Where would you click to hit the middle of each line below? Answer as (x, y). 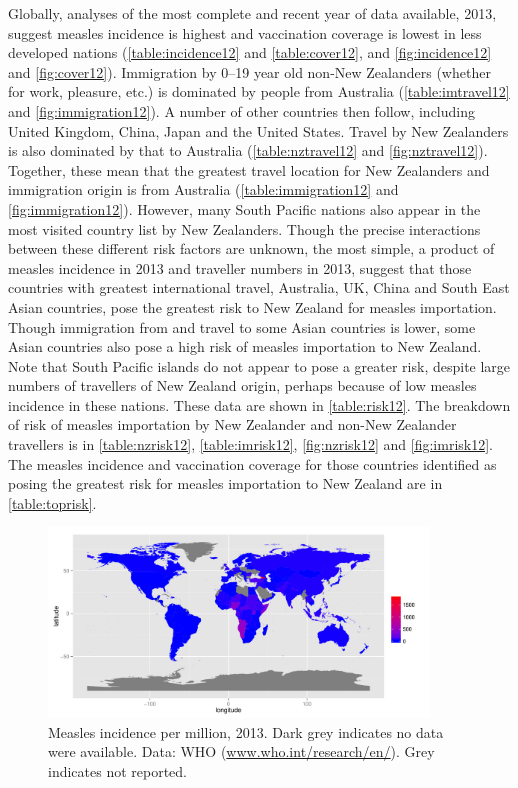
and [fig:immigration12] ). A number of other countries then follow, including (241, 110)
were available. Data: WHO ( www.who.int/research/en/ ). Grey (241, 751)
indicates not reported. (118, 771)
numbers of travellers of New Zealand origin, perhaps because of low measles (242, 385)
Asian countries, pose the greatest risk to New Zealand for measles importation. (252, 306)
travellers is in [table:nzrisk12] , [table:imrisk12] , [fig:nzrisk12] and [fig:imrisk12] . (251, 444)
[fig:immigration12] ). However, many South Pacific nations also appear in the (244, 208)
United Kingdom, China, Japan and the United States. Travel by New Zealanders (258, 130)
